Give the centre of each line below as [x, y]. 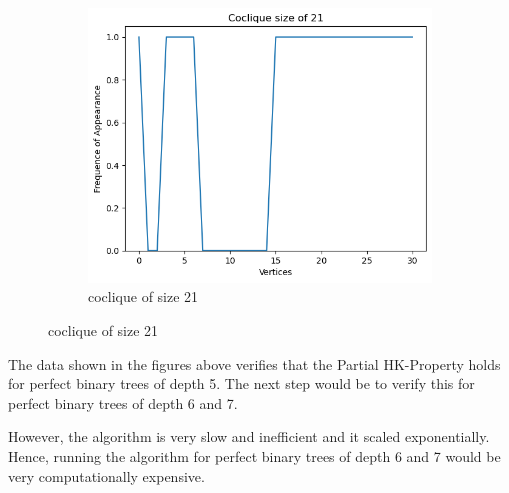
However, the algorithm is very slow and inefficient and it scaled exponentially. [249, 436]
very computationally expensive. [106, 475]
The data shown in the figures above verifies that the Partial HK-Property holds [254, 363]
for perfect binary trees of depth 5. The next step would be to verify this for [241, 383]
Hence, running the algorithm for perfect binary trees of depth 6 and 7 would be [254, 455]
